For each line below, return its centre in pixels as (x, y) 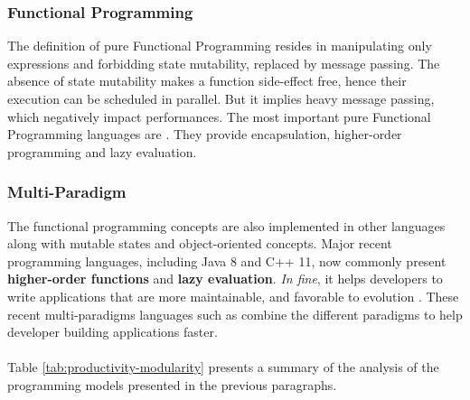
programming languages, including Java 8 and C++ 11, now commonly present (227, 260)
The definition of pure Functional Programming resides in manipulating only (220, 46)
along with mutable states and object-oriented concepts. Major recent (200, 243)
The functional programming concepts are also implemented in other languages (226, 225)
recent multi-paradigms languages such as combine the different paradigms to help (235, 314)
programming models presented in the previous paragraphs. (172, 384)
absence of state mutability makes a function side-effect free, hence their (207, 81)
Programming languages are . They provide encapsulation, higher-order (205, 134)
